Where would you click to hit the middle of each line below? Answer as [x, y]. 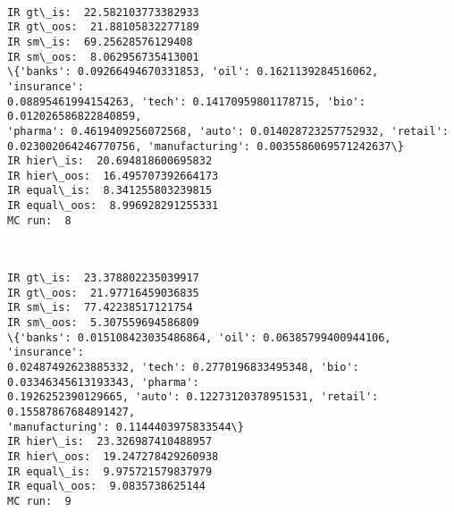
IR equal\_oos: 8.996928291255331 [113, 206]
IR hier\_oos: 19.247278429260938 [113, 456]
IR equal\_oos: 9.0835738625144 [106, 487]
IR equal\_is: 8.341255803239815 [110, 191]
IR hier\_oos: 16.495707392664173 [113, 176]
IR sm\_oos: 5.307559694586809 [103, 323]
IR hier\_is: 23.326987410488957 [110, 442]
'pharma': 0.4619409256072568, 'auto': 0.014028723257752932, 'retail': [228, 131]
